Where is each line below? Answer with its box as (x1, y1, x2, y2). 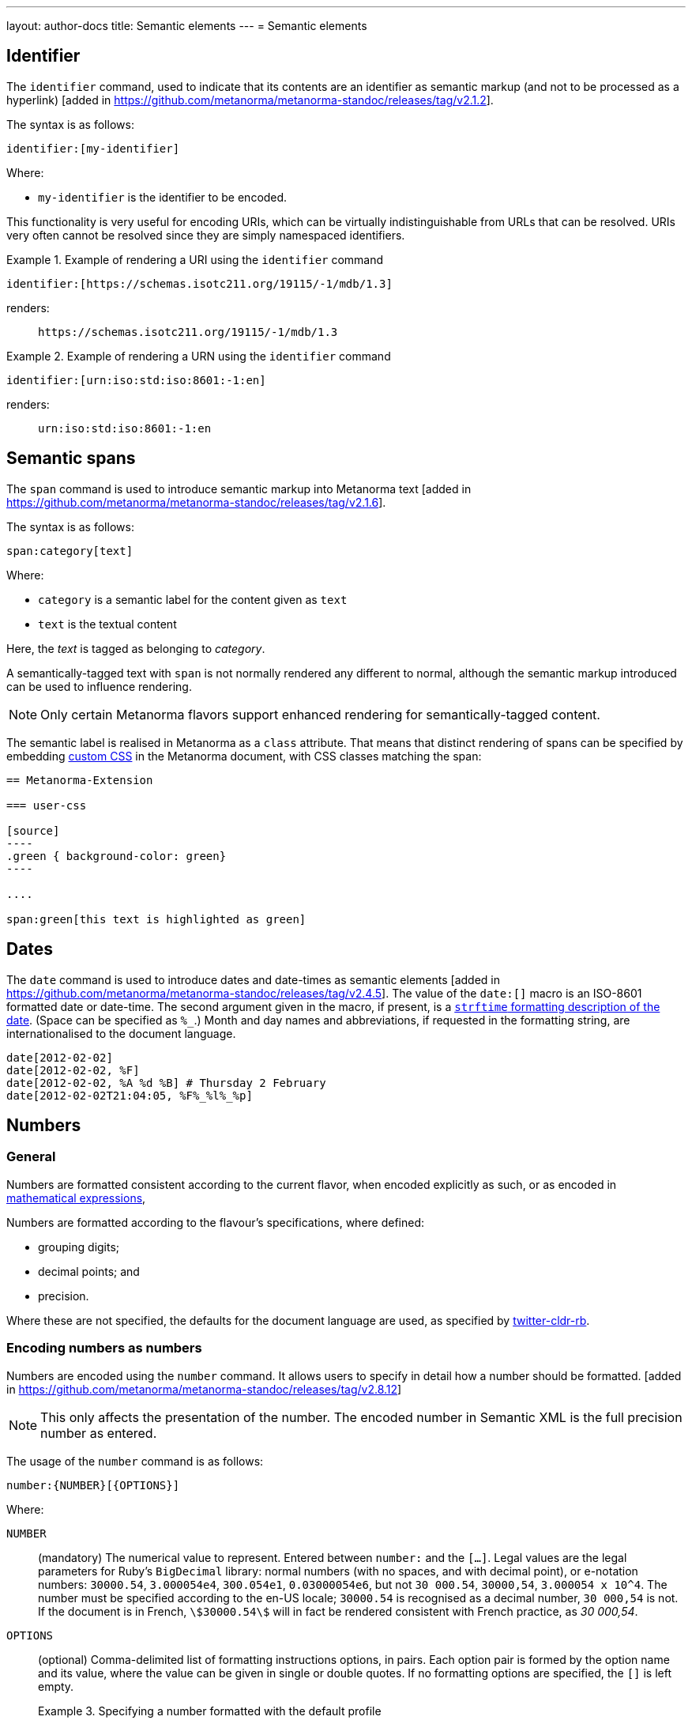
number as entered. (40, 1424, 157, 1441)
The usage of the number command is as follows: (6, 1454, 264, 1468)
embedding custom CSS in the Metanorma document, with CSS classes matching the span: (6, 749, 482, 763)
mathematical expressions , (6, 1190, 146, 1205)
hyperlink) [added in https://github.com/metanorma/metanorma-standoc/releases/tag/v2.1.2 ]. (6, 92, 494, 107)
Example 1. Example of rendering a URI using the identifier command (6, 252, 384, 266)
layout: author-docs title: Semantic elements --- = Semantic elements (6, 19, 367, 32)
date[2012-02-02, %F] (6, 1063, 140, 1077)
